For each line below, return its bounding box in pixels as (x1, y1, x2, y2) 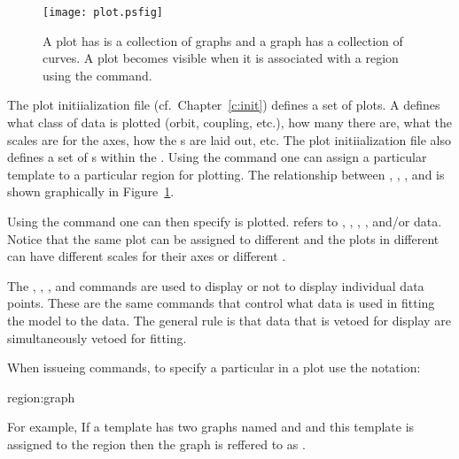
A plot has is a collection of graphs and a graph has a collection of (43, 31, 403, 50)
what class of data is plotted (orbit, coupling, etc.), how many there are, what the (7, 113, 453, 132)
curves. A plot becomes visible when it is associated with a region (43, 49, 399, 67)
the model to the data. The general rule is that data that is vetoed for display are (7, 310, 451, 329)
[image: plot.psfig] (43, 6, 164, 19)
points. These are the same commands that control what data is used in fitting (7, 294, 435, 312)
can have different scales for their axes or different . (7, 247, 286, 265)
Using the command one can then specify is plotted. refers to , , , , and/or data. (7, 212, 442, 230)
